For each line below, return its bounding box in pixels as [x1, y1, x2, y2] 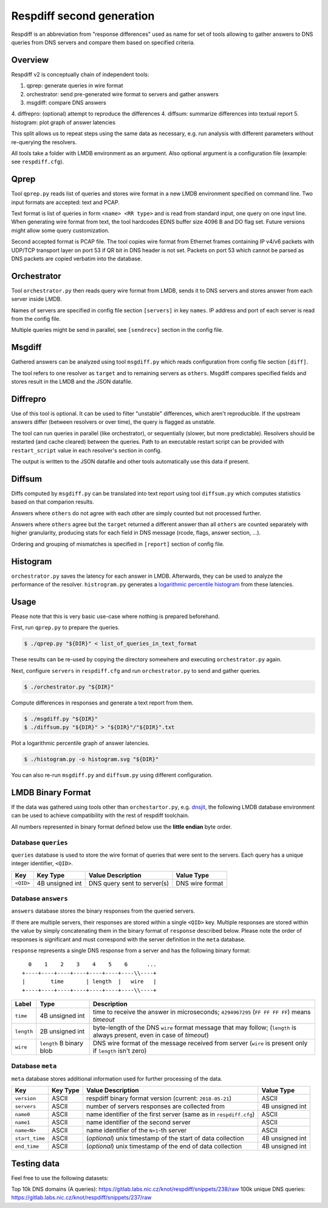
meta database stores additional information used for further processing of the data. [11, 1075, 223, 1082]
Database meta [11, 1062, 57, 1070]
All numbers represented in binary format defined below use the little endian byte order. [11, 823, 232, 830]
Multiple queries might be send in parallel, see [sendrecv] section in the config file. [11, 326, 224, 334]
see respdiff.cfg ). [11, 158, 64, 166]
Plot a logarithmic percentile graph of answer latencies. [11, 740, 150, 747]
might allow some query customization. [11, 226, 110, 234]
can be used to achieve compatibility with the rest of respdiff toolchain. [11, 812, 190, 819]
